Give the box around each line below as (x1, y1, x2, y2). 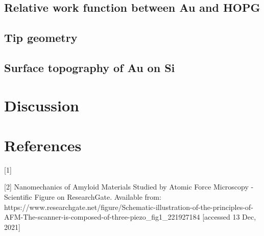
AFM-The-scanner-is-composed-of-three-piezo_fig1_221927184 (4, 211, 200, 222)
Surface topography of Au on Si (4, 59, 175, 75)
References (4, 134, 82, 155)
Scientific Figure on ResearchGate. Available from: (4, 192, 161, 202)
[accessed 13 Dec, (202, 211, 256, 222)
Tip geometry (4, 30, 78, 45)
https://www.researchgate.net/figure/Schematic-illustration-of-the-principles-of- (4, 201, 253, 212)
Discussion (4, 95, 79, 115)
